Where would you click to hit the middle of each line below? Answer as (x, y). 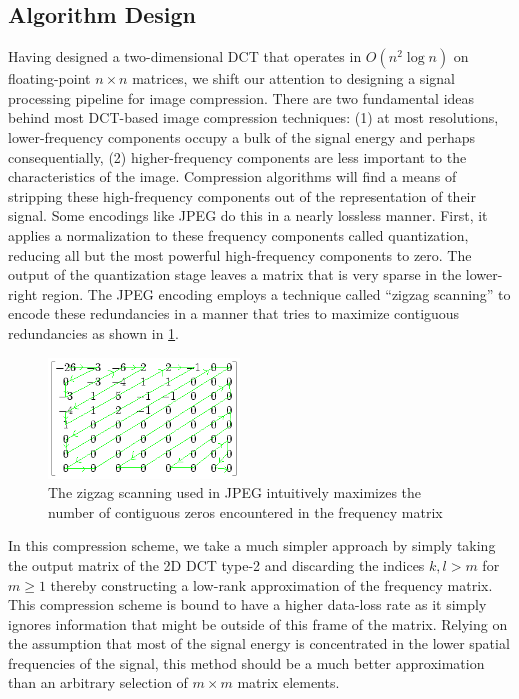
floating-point (49, 78)
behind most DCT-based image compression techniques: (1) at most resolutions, (253, 117)
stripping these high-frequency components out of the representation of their (242, 195)
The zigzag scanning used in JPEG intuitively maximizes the (235, 492)
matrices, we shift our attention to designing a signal (293, 78)
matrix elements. (288, 682)
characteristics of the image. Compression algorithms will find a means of (232, 176)
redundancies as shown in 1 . (94, 332)
